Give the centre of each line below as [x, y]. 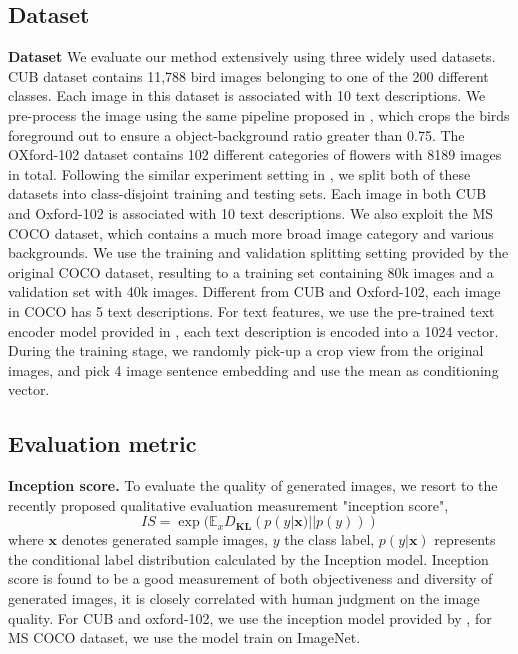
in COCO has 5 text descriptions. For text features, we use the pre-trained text [251, 310]
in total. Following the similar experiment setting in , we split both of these [239, 173]
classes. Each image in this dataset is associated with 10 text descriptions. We [247, 95]
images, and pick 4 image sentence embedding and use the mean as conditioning [253, 369]
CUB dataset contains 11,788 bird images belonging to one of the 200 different [248, 75]
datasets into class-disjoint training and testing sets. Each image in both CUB [247, 193]
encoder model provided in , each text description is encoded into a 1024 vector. [253, 330]
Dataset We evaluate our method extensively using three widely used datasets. [252, 56]
